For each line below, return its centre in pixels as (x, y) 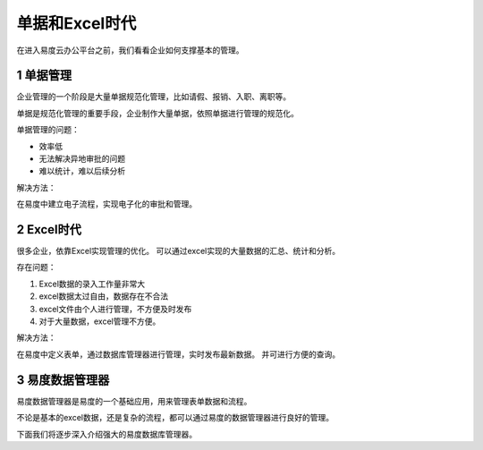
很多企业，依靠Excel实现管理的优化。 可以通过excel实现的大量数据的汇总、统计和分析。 (178, 251)
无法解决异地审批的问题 (82, 159)
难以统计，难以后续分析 (82, 171)
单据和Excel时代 (76, 23)
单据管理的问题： (48, 130)
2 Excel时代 (49, 229)
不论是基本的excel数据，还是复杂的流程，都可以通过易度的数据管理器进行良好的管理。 (175, 418)
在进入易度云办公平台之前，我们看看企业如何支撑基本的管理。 (130, 50)
